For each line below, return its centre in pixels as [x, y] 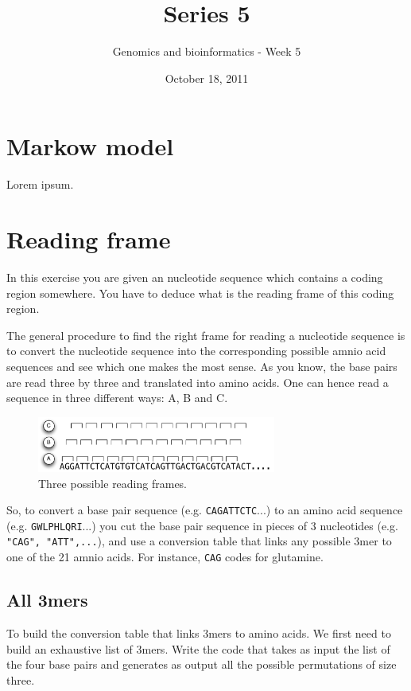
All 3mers [47, 600]
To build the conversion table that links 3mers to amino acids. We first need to [199, 633]
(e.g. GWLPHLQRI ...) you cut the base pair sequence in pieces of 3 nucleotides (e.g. [202, 525]
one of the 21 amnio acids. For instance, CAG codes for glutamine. [165, 557]
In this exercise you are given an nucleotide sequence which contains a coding [195, 277]
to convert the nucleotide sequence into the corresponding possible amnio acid [196, 351]
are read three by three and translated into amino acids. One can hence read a [198, 382]
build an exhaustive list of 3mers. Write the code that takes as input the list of [198, 648]
